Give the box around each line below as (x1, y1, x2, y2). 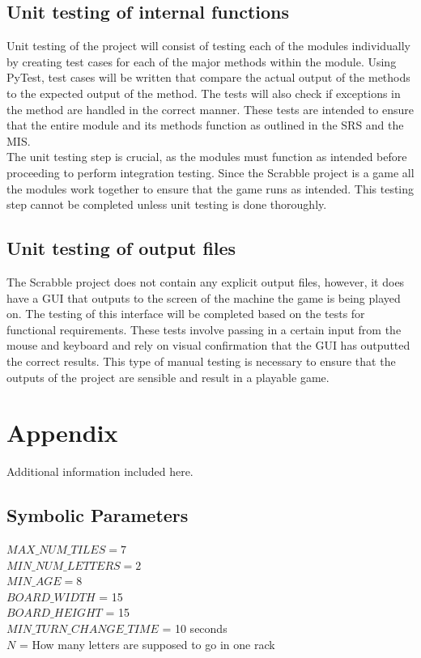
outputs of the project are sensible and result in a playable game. (6, 368, 330, 385)
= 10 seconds (162, 619, 228, 636)
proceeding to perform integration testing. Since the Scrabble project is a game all (6, 163, 415, 180)
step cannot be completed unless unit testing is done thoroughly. (6, 196, 327, 213)
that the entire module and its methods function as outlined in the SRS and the (6, 117, 404, 134)
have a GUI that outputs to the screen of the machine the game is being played (6, 289, 401, 306)
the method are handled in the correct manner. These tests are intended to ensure (6, 100, 414, 117)
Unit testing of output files (6, 236, 236, 261)
